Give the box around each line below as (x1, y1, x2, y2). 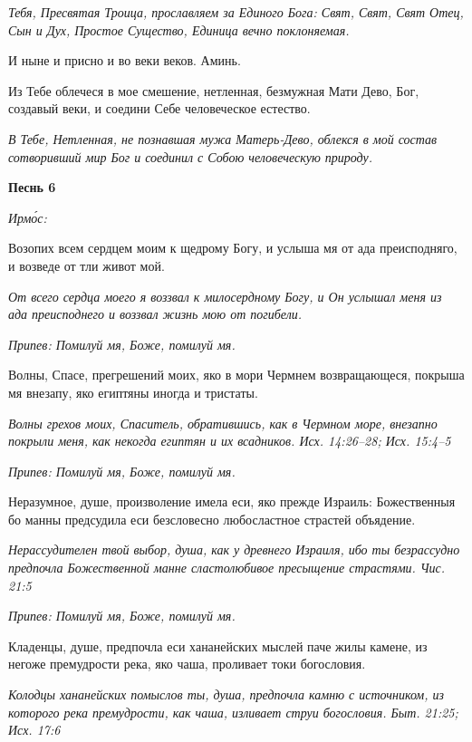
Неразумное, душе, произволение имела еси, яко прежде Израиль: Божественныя (8, 492, 456, 511)
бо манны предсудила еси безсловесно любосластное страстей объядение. (8, 509, 416, 528)
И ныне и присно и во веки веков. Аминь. (8, 51, 241, 70)
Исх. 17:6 (8, 720, 61, 739)
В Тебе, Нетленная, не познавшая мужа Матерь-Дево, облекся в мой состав (8, 129, 438, 148)
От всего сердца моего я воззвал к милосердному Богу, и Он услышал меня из (8, 286, 442, 305)
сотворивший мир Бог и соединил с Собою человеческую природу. (8, 147, 373, 166)
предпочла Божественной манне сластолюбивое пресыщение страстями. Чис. (8, 558, 446, 577)
